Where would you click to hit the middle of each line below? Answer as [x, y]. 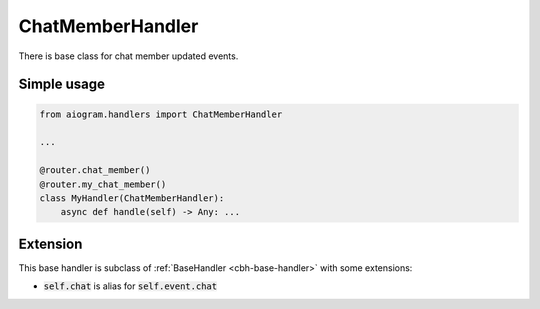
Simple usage [61, 84]
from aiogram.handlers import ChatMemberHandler [161, 114]
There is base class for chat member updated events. [128, 56]
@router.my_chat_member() [103, 184]
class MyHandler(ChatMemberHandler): [132, 198]
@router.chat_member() [95, 170]
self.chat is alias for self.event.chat [130, 286]
